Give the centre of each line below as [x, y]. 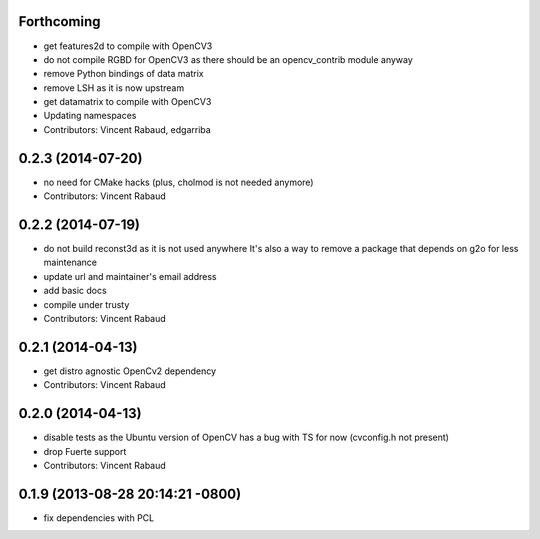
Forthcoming [59, 21]
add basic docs [75, 291]
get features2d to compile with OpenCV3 [128, 46]
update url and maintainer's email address [130, 276]
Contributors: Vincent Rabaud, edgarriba [127, 129]
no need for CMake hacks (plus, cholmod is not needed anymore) [178, 182]
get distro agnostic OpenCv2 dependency [130, 371]
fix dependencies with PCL [99, 517]
